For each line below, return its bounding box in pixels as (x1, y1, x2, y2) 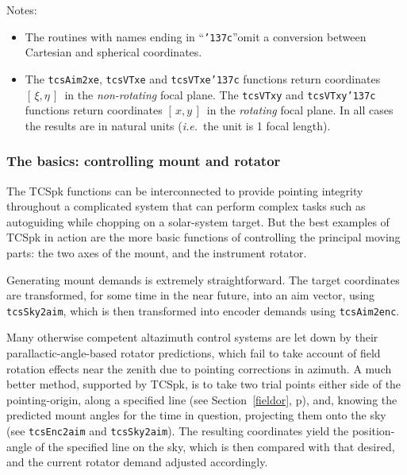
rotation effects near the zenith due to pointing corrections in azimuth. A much (6, 360, 392, 377)
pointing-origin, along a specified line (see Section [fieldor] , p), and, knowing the (6, 391, 397, 407)
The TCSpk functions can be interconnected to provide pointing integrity (6, 182, 363, 199)
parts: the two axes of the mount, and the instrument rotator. (6, 244, 307, 261)
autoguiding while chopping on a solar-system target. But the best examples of (6, 213, 390, 230)
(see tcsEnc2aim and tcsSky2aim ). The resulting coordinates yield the (6, 422, 349, 438)
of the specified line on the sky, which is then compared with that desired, (35, 438, 395, 454)
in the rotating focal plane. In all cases (206, 102, 394, 118)
